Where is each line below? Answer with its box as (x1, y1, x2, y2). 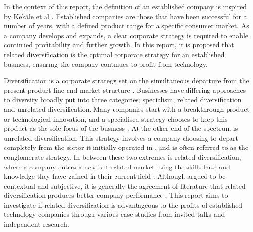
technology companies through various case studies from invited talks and (4, 209, 225, 219)
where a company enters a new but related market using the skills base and (4, 161, 230, 171)
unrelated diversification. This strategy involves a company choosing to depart (4, 132, 238, 143)
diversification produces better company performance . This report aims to (4, 190, 228, 200)
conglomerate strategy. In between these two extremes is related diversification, (4, 151, 241, 162)
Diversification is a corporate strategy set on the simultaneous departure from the (4, 75, 249, 85)
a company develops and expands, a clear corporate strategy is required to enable (4, 30, 249, 40)
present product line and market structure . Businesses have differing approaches (4, 84, 246, 95)
